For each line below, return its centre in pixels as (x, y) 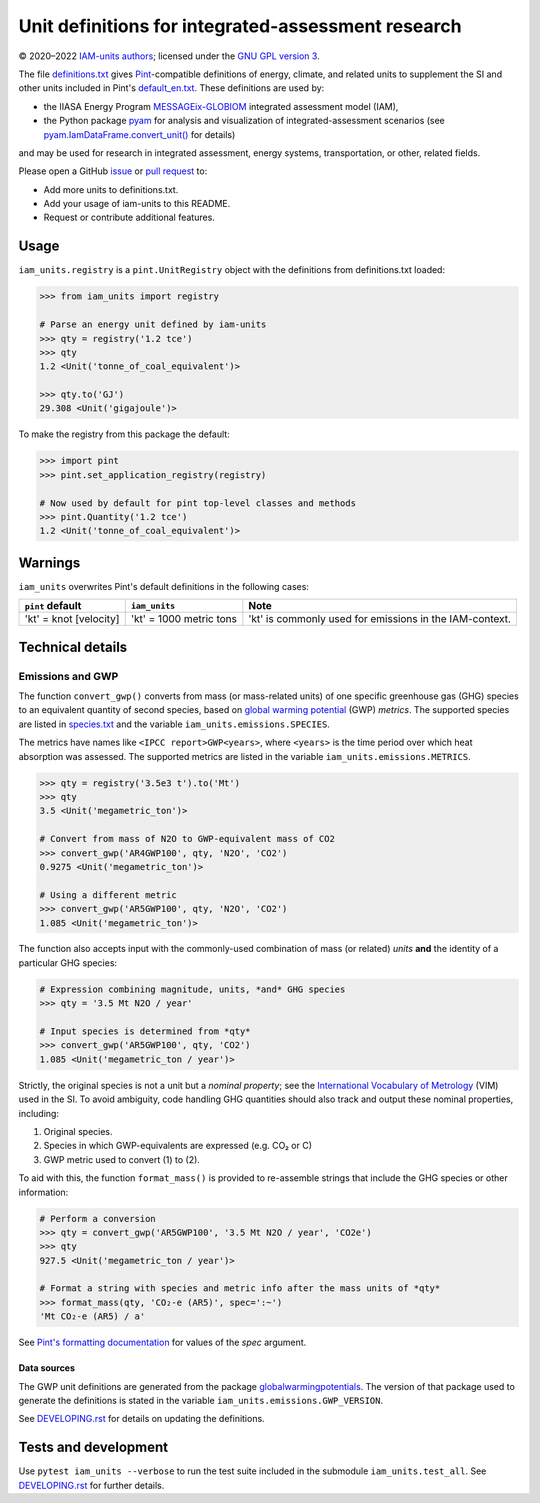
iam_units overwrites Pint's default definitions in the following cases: (164, 586)
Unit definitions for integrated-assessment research (240, 26)
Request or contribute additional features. (129, 217)
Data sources (46, 1368)
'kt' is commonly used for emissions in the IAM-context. (380, 619)
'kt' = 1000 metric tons (183, 619)
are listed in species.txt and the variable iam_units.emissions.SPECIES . (174, 724)
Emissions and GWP (68, 676)
